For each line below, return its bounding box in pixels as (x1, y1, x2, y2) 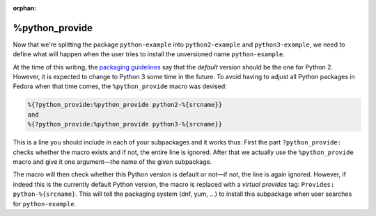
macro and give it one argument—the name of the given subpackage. (13, 158, 212, 166)
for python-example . (13, 199, 77, 208)
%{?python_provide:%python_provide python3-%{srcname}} (27, 120, 223, 128)
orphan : (13, 4, 37, 12)
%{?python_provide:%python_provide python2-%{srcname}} (27, 101, 223, 109)
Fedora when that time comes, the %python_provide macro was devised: (13, 82, 228, 90)
